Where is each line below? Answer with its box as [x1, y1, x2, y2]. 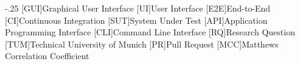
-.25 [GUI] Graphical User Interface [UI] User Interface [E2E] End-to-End [5, 2, 271, 14]
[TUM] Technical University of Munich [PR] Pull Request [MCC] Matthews [5, 37, 279, 50]
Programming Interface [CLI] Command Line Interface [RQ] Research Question [5, 26, 295, 38]
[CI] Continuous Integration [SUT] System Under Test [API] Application [5, 13, 268, 26]
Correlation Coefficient [5, 49, 89, 62]
